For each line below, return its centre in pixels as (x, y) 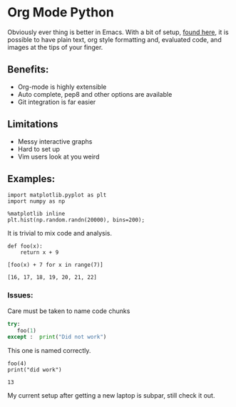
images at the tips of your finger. (55, 47)
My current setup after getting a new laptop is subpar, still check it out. (111, 396)
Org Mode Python (61, 12)
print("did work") (35, 370)
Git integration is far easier (57, 102)
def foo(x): (25, 246)
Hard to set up (39, 149)
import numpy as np (36, 201)
